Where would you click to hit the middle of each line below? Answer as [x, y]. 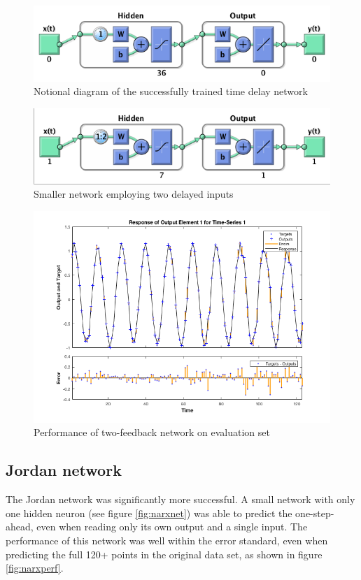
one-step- [315, 513]
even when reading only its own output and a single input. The [172, 527]
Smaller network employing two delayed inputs [134, 194]
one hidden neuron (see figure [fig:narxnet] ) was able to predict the [149, 513]
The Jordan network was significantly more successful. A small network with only [180, 499]
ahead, [20, 527]
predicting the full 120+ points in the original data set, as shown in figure [164, 554]
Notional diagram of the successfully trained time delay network [171, 91]
